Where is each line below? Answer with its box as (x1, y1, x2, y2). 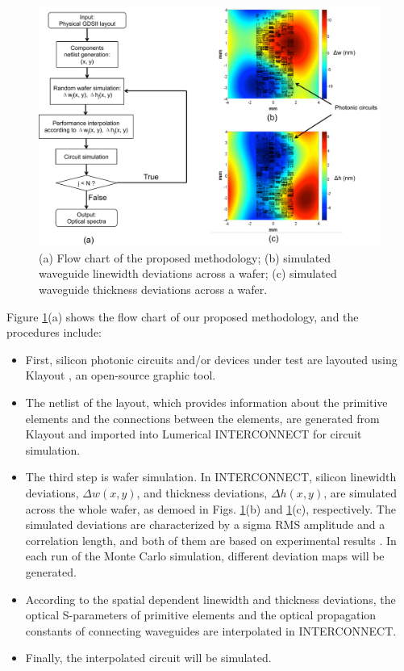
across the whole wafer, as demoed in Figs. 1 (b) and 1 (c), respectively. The (25, 500, 396, 517)
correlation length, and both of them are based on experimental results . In (25, 531, 397, 548)
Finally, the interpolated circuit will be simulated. (25, 649, 272, 666)
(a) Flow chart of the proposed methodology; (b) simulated (39, 249, 331, 266)
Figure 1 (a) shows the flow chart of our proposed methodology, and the (6, 308, 359, 325)
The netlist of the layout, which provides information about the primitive (25, 394, 388, 411)
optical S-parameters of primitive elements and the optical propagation (25, 606, 377, 623)
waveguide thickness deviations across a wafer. (39, 281, 268, 298)
